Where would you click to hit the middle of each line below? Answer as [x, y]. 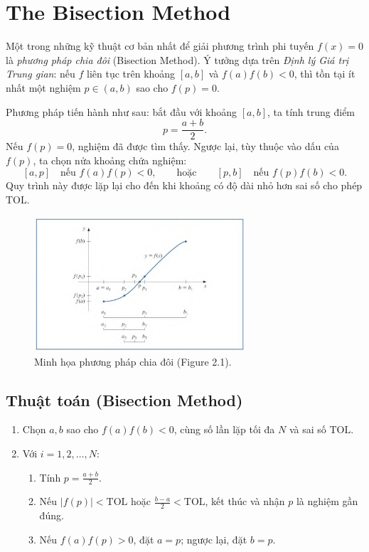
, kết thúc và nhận [245, 501]
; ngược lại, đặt [214, 539]
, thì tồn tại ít [325, 74]
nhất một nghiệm [43, 87]
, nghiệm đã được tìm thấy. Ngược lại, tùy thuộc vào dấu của [205, 146]
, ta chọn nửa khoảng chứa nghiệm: [110, 160]
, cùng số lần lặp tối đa [224, 429]
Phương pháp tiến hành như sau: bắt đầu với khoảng [122, 111]
